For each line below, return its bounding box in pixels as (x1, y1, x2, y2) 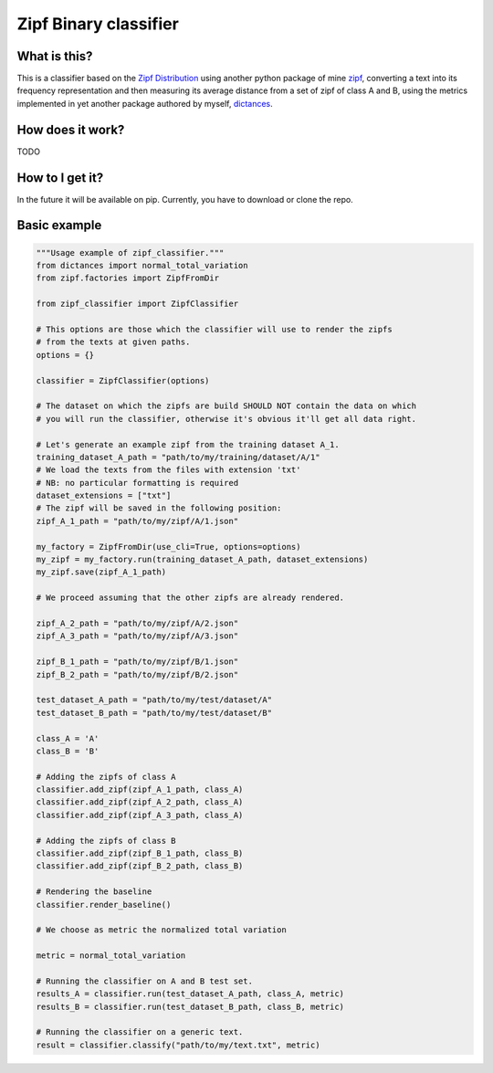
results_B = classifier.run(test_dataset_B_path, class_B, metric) (36, 1001, 345, 1012)
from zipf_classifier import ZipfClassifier (36, 299, 239, 310)
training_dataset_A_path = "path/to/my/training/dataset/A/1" (36, 452, 320, 462)
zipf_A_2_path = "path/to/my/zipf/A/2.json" (36, 617, 239, 628)
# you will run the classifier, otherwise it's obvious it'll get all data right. (36, 414, 417, 424)
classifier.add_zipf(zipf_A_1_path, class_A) (36, 784, 244, 794)
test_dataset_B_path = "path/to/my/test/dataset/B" (36, 708, 273, 718)
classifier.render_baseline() (36, 899, 172, 910)
